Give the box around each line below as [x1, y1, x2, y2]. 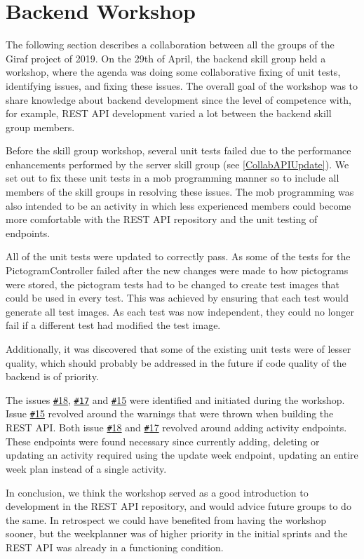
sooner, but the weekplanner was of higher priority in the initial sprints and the [6, 526, 348, 541]
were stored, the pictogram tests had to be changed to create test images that [6, 276, 340, 291]
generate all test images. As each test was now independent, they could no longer [6, 304, 355, 318]
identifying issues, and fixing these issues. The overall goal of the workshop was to [6, 78, 358, 93]
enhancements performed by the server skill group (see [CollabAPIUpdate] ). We [6, 156, 349, 171]
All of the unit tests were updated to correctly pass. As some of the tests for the [6, 249, 351, 264]
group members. [6, 119, 75, 134]
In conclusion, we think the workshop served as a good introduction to [6, 485, 309, 499]
